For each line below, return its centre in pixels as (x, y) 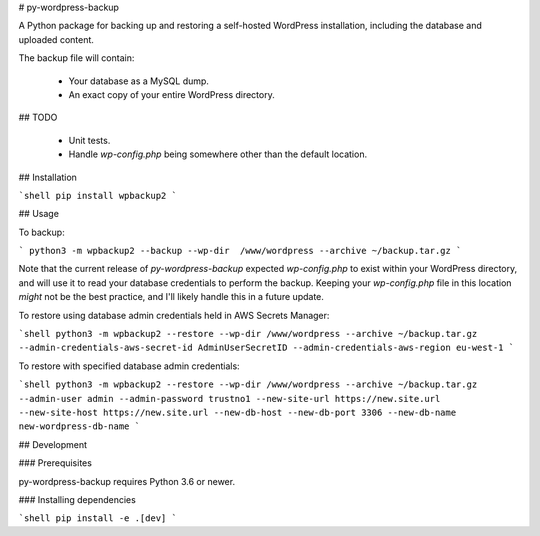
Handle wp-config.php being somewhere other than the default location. (218, 154)
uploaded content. (56, 39)
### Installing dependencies (77, 499)
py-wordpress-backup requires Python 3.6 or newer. (126, 481)
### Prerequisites (55, 463)
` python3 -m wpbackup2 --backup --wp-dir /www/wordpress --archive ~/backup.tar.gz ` (240, 251)
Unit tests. (89, 140)
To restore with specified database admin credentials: (129, 366)
